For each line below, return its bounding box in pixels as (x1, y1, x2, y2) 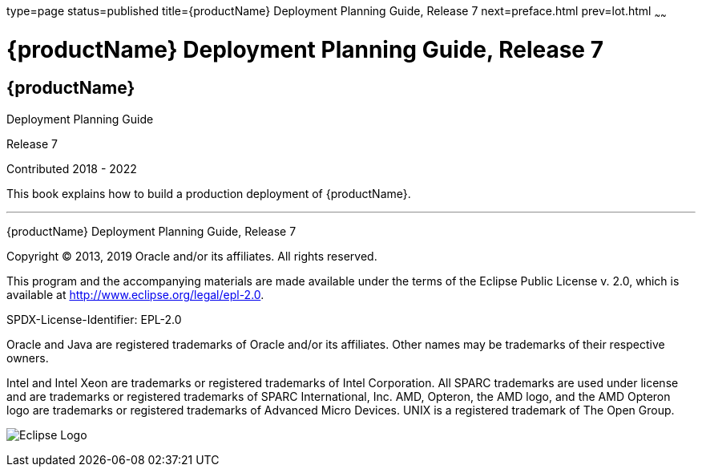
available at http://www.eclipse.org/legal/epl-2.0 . (6, 287, 264, 301)
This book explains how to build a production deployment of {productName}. (6, 186, 411, 200)
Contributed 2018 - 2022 (6, 161, 137, 176)
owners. (6, 350, 49, 365)
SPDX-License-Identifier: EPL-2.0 (6, 312, 182, 326)
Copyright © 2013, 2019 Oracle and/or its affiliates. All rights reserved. (6, 249, 377, 263)
